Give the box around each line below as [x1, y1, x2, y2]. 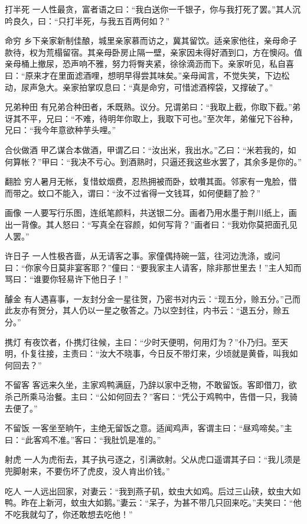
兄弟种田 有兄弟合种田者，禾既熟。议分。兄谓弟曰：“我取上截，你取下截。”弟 [5, 101, 301, 113]
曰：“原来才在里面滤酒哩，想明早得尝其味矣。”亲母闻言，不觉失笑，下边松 [5, 69, 290, 81]
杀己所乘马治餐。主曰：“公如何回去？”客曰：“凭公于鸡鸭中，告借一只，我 [5, 390, 289, 403]
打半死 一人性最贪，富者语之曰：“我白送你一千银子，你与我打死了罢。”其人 [5, 3, 292, 15]
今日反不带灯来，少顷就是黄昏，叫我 [149, 347, 290, 360]
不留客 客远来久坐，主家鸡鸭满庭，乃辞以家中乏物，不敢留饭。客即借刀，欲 [5, 379, 297, 391]
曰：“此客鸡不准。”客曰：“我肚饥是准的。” [5, 433, 161, 445]
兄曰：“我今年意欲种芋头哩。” [5, 124, 116, 136]
